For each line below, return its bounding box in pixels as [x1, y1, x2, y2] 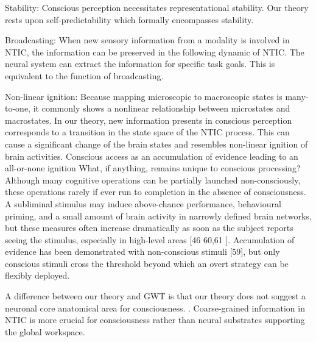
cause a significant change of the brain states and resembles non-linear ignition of [5, 137, 308, 150]
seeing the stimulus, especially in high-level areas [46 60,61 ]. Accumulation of [5, 233, 295, 246]
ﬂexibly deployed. [5, 269, 70, 282]
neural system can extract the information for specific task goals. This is [5, 57, 275, 70]
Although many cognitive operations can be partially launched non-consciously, [5, 173, 301, 186]
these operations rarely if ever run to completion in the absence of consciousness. [5, 185, 306, 198]
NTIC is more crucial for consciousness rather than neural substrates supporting [5, 313, 305, 326]
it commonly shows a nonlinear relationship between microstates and [33, 102, 290, 115]
